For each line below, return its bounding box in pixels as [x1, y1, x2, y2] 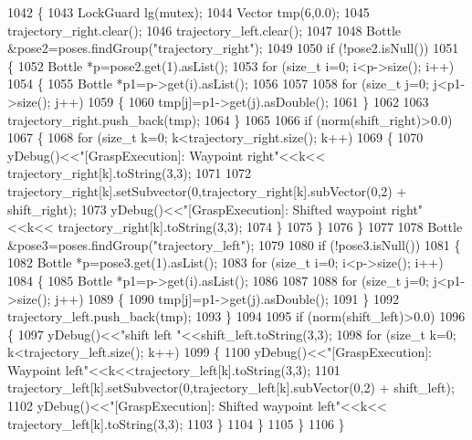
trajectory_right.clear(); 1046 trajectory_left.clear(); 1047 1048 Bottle [7, 20, 401, 39]
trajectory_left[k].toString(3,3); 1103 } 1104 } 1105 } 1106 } [7, 414, 345, 433]
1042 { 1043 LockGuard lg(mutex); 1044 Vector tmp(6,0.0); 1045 [7, 3, 370, 21]
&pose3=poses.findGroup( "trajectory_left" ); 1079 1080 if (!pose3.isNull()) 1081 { [7, 235, 461, 254]
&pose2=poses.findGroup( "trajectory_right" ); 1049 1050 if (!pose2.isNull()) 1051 [7, 38, 459, 58]
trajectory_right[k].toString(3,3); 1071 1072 [7, 163, 251, 183]
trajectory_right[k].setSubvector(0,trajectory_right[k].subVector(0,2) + [7, 181, 407, 200]
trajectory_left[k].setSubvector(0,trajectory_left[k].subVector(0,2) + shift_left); [7, 378, 455, 397]
